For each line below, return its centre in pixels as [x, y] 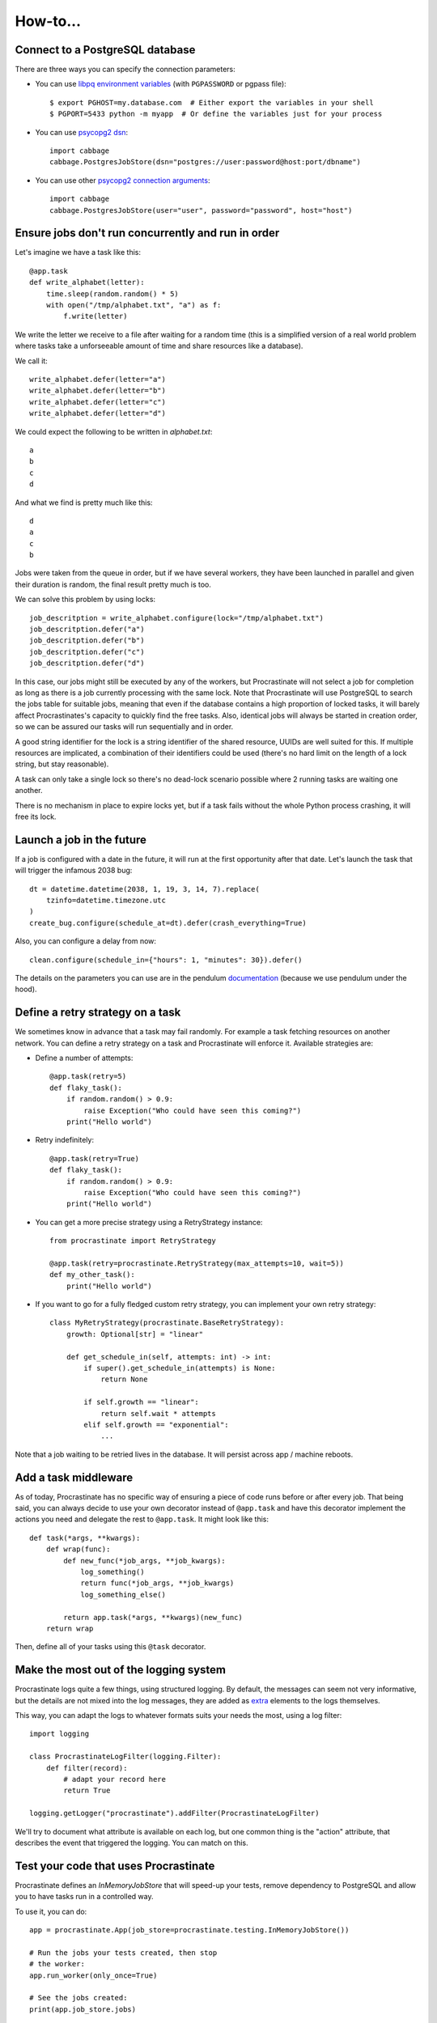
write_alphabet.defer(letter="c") [98, 402]
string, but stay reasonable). [62, 764]
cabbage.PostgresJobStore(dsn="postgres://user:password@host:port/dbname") [206, 162]
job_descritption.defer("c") [87, 652]
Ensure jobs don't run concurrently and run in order [147, 233]
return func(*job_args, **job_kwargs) [157, 1583]
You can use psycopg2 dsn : [82, 132]
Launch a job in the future [81, 840]
